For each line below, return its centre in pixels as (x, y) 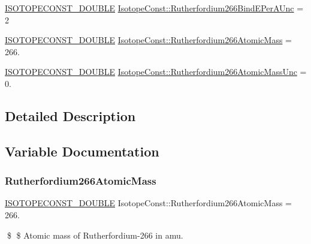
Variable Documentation (82, 151)
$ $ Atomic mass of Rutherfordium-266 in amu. (95, 235)
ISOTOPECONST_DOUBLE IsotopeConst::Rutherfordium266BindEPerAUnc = (154, 8)
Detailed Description (70, 115)
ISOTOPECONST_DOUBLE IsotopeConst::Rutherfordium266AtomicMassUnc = (156, 72)
